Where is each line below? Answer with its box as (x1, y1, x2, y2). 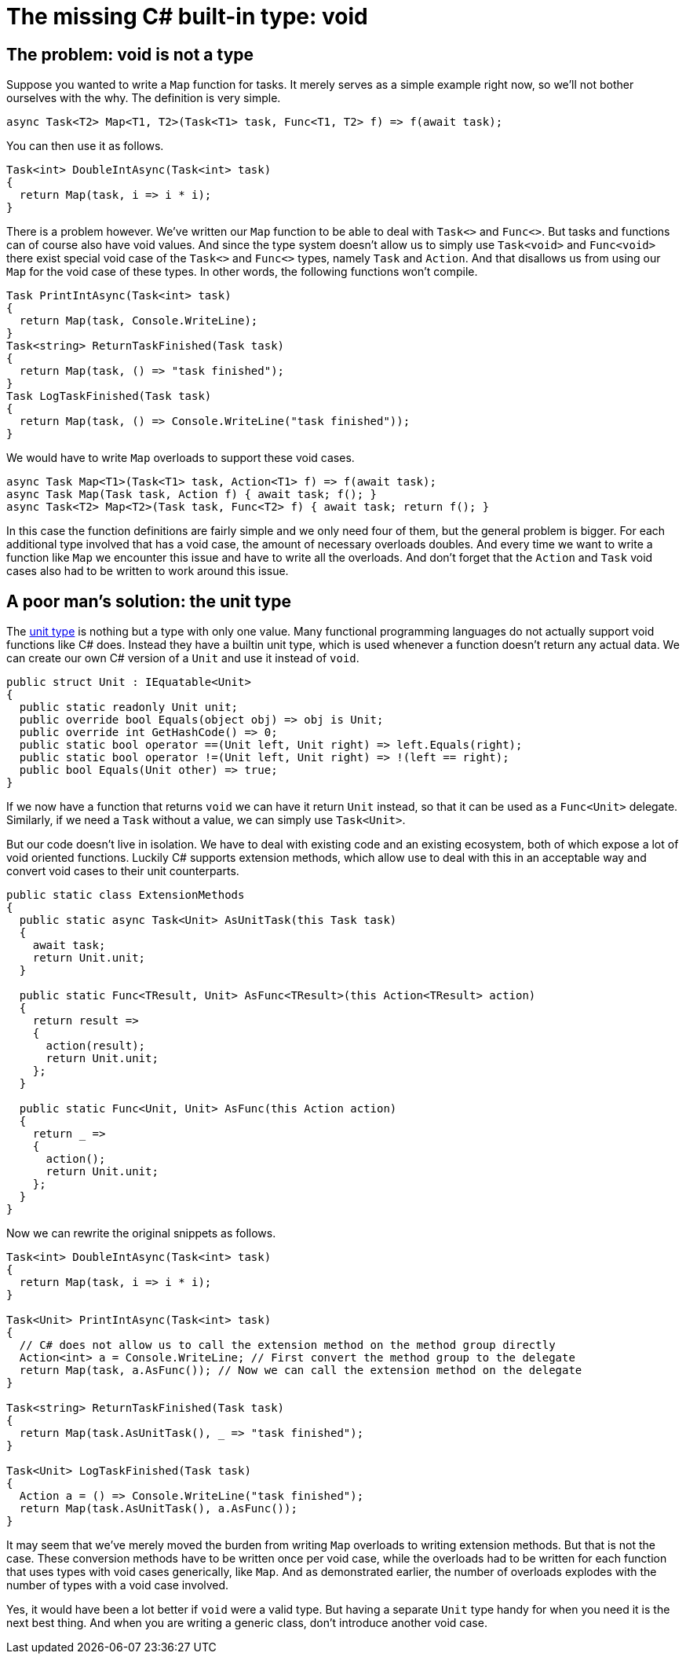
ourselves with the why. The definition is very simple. (6, 91, 281, 105)
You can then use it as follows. (6, 139, 164, 153)
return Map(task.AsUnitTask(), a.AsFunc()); (19, 1502, 297, 1515)
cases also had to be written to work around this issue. (6, 564, 289, 578)
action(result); (46, 1039, 146, 1053)
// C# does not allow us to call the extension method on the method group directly (19, 1339, 556, 1352)
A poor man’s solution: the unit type (6, 591, 291, 611)
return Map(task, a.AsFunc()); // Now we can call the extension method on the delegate (19, 1364, 582, 1377)
